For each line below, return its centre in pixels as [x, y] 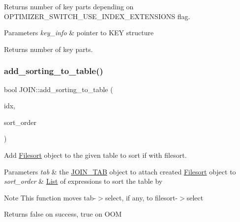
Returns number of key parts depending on [69, 6]
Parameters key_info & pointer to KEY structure [79, 33]
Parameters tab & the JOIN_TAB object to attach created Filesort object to [120, 171]
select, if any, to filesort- [141, 197]
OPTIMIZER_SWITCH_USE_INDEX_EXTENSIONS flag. [97, 16]
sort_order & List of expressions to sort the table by [83, 181]
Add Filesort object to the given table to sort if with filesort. [95, 155]
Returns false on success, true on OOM [63, 214]
